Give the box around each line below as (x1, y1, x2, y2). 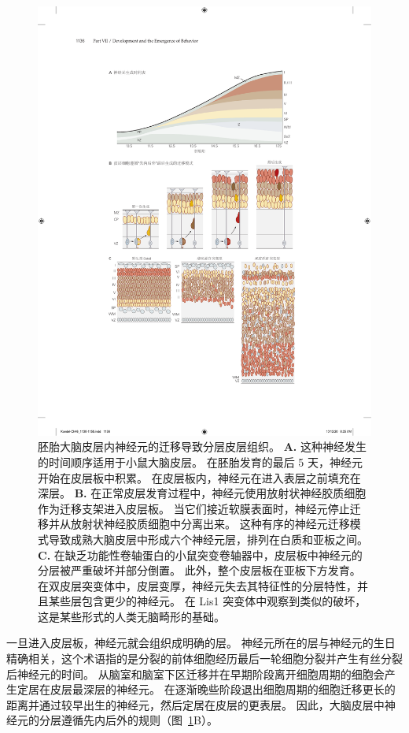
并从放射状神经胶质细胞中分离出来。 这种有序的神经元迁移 (48, 515, 350, 532)
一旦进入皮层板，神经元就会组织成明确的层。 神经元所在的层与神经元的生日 (6, 634, 396, 651)
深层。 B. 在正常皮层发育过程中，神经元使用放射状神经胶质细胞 (38, 485, 367, 501)
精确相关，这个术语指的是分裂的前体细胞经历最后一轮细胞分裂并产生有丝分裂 (6, 650, 403, 667)
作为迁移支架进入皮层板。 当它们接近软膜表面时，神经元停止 (38, 500, 350, 516)
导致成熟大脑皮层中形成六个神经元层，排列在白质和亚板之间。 (48, 530, 368, 547)
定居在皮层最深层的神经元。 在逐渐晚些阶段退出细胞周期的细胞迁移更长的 (17, 681, 396, 698)
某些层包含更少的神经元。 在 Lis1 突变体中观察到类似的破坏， (48, 593, 367, 609)
